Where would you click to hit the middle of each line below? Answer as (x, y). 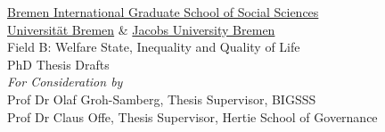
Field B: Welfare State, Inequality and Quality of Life (154, 47)
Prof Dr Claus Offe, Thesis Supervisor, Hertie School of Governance (192, 116)
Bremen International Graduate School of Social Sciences (163, 12)
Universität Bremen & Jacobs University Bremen (141, 29)
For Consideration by (65, 82)
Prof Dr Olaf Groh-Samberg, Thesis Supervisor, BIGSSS (162, 99)
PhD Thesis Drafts (58, 64)
